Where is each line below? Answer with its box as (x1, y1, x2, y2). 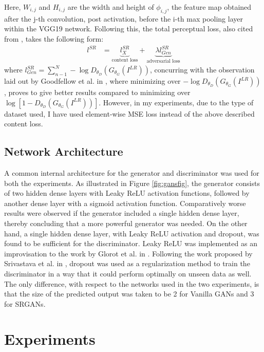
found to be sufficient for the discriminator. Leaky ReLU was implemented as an (4, 238, 257, 249)
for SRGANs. (4, 298, 46, 309)
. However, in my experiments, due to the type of (99, 97, 254, 107)
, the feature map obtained (167, 2, 252, 12)
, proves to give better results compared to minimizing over (4, 87, 191, 97)
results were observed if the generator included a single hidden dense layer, (4, 208, 239, 218)
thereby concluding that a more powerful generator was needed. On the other (4, 217, 248, 228)
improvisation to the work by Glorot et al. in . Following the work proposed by (4, 248, 253, 258)
